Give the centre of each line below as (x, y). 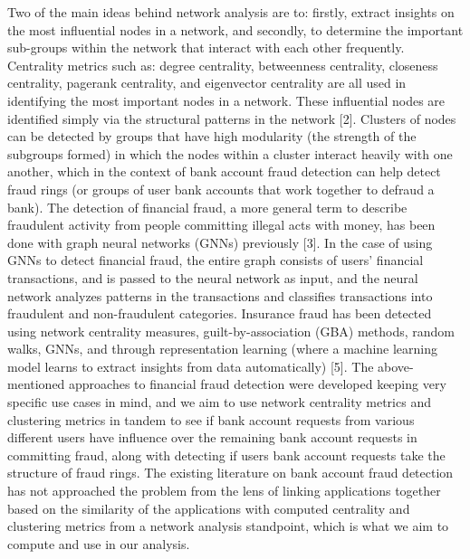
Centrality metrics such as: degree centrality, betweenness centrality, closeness (223, 65)
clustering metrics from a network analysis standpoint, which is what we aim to (228, 526)
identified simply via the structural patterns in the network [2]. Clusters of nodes (232, 118)
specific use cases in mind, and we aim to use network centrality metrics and (219, 402)
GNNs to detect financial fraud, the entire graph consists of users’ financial (216, 260)
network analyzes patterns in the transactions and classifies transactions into (220, 295)
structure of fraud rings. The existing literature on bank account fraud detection (230, 473)
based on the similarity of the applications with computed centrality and (209, 508)
